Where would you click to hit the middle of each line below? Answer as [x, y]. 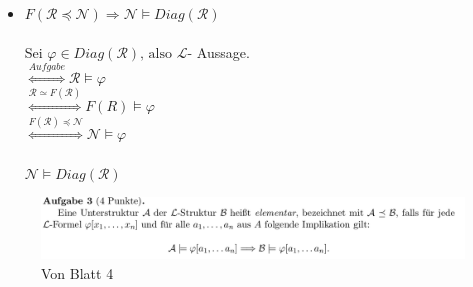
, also [156, 54]
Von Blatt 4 [77, 272]
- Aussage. [218, 52]
